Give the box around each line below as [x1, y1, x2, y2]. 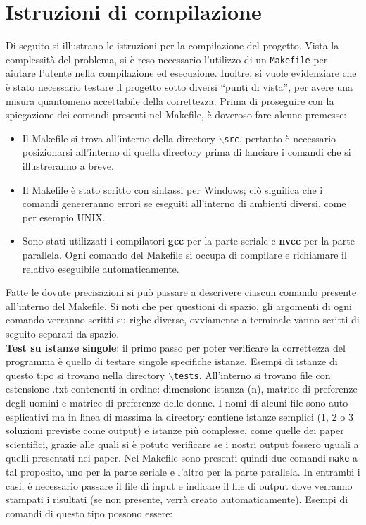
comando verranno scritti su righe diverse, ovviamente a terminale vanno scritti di [6, 312, 360, 327]
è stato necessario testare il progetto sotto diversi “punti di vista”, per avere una [6, 79, 353, 94]
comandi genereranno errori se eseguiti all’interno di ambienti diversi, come [22, 196, 346, 211]
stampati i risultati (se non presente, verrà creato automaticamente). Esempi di [6, 492, 348, 507]
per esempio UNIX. [22, 209, 106, 224]
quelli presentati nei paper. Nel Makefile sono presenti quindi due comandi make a [6, 450, 358, 465]
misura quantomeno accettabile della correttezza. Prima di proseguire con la [6, 93, 334, 108]
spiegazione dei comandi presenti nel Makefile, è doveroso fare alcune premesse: [6, 107, 347, 122]
